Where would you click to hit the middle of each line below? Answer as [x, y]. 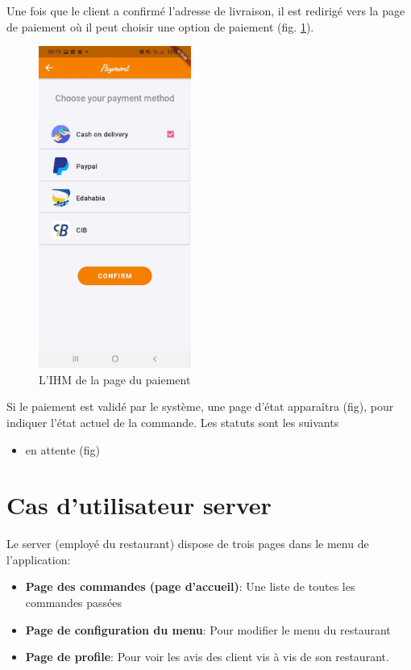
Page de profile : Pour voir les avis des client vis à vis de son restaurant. [207, 657]
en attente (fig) [62, 449]
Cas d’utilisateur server [139, 505]
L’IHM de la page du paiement [115, 379]
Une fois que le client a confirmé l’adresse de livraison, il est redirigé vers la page [206, 10]
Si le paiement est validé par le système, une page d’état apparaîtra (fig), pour [200, 406]
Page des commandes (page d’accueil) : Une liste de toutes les [190, 586]
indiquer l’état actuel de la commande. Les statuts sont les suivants [173, 422]
